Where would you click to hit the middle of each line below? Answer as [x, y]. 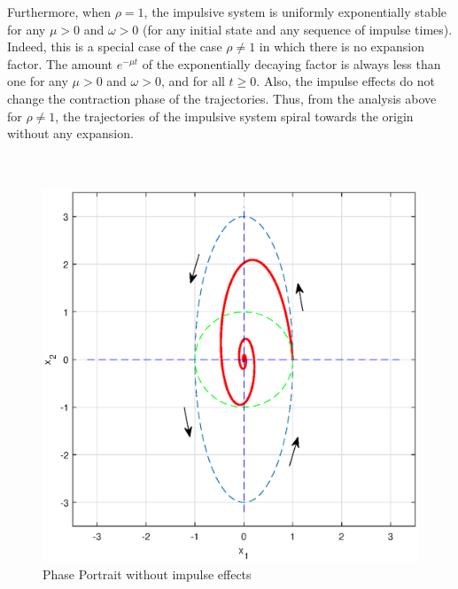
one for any [38, 81]
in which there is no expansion [342, 46]
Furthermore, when [59, 12]
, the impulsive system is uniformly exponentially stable [295, 12]
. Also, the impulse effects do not [345, 81]
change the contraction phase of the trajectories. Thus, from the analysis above [222, 98]
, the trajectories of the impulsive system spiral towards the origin [234, 116]
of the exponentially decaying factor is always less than [291, 63]
